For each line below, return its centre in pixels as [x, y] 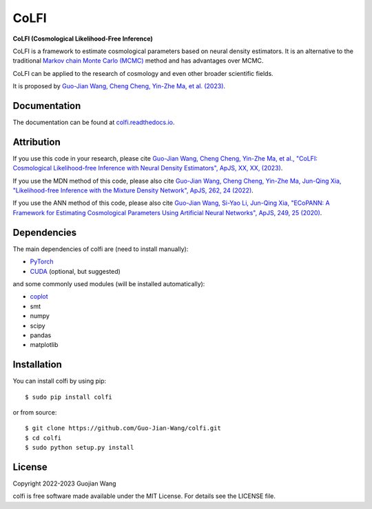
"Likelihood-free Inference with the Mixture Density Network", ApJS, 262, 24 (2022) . [133, 190]
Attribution [37, 142]
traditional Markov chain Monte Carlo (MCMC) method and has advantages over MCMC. [138, 61]
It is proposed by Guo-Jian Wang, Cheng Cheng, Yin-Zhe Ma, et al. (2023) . [119, 86]
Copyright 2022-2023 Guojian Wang [64, 483]
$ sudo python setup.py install [80, 448]
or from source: [35, 412]
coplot [39, 297]
